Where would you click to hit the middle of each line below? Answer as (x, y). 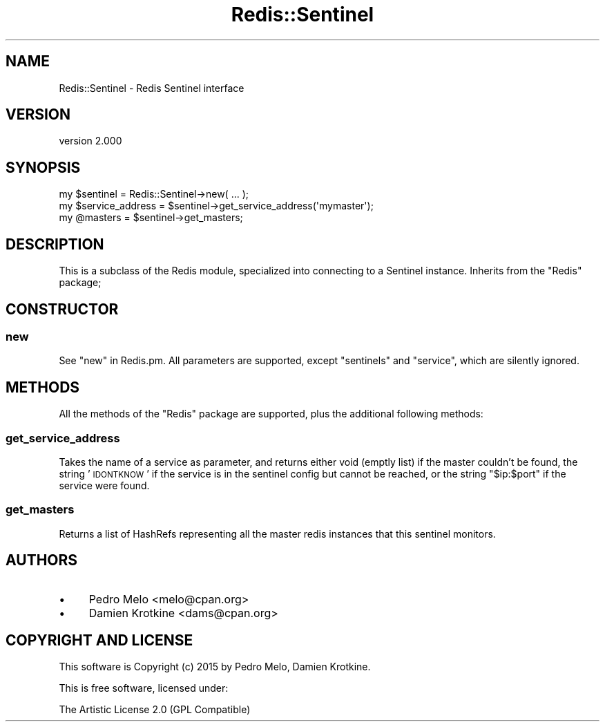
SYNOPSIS (43, 167)
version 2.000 (90, 141)
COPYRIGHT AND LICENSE (99, 640)
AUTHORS (42, 560)
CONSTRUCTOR (62, 309)
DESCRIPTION (55, 244)
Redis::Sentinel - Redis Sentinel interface (152, 88)
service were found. (104, 485)
